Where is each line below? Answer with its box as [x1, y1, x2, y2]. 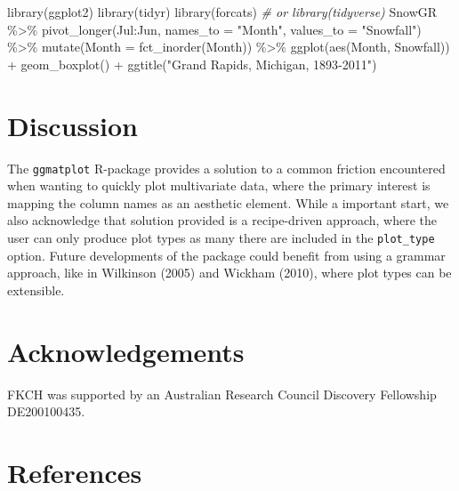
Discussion [7, 107, 138, 143]
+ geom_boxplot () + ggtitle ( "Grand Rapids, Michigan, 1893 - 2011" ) [7, 54, 377, 73]
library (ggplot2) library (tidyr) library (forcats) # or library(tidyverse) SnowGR [7, 3, 438, 20]
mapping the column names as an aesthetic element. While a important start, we [7, 193, 449, 212]
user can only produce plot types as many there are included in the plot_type [7, 228, 435, 246]
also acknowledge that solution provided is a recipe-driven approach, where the [7, 211, 438, 229]
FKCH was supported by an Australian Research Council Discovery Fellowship [7, 384, 437, 403]
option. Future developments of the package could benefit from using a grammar [7, 245, 446, 264]
